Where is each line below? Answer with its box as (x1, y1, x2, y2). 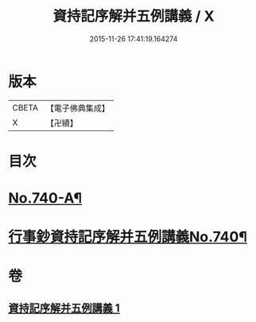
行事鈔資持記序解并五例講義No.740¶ (8, 228, 248, 246)
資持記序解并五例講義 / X (52, 7, 215, 25)
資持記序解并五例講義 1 (8, 301, 121, 315)
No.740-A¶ (8, 189, 83, 208)
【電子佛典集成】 (45, 103, 110, 114)
